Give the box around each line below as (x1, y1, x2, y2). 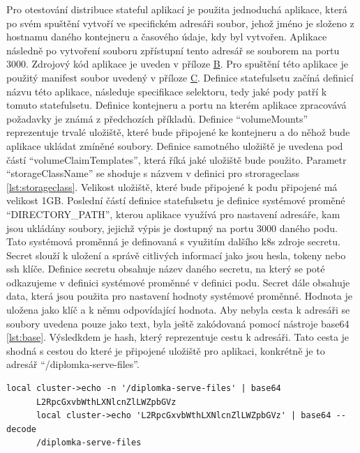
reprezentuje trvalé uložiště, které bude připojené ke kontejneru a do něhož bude (6, 125, 350, 139)
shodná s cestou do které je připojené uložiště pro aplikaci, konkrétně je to (6, 343, 325, 358)
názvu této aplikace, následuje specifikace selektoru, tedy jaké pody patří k (6, 84, 327, 98)
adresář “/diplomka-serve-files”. (6, 357, 140, 371)
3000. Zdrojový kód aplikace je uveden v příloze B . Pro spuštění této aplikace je (6, 56, 348, 71)
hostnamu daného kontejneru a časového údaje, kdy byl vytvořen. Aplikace (6, 29, 327, 44)
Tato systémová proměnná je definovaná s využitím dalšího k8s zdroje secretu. (6, 234, 340, 249)
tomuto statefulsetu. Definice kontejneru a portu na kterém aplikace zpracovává (6, 98, 347, 112)
